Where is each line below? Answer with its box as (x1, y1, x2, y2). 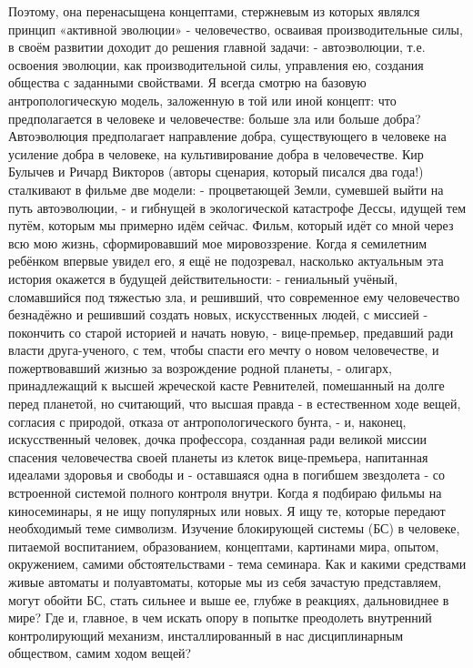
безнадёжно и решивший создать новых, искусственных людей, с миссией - (8, 305, 428, 324)
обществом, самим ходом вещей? (8, 643, 192, 663)
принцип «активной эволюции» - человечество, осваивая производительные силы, (8, 19, 463, 38)
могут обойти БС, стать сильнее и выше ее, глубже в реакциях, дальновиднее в (8, 590, 449, 609)
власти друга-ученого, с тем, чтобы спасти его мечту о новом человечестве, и (8, 340, 439, 359)
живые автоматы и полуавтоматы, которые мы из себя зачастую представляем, (8, 572, 442, 591)
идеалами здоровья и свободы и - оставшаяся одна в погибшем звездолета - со (8, 465, 446, 484)
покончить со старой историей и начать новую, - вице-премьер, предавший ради (8, 322, 454, 341)
